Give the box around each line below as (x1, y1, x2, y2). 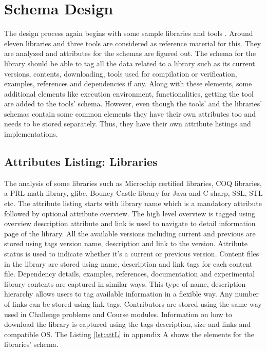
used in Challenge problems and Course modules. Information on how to (4, 308, 232, 319)
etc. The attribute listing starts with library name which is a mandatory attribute (4, 198, 262, 209)
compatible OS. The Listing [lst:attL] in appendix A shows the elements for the (4, 328, 254, 339)
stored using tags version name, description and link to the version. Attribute (4, 238, 247, 249)
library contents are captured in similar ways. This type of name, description (4, 278, 246, 289)
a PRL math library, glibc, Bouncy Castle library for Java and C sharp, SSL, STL (4, 188, 263, 198)
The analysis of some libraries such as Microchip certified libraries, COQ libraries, (4, 177, 262, 188)
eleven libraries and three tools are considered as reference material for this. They (4, 38, 261, 48)
